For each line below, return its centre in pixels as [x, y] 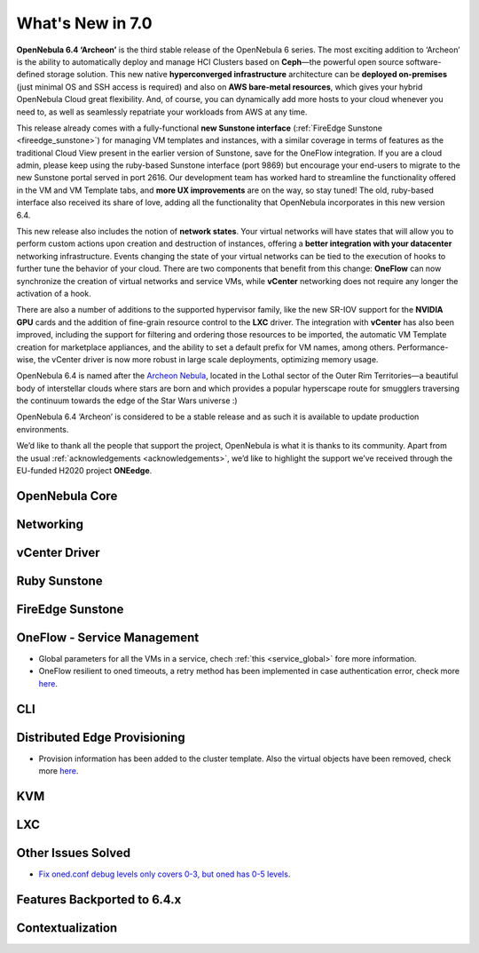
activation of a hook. [54, 293]
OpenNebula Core [67, 496]
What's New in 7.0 [84, 23]
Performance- [423, 347]
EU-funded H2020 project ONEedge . [84, 471]
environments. [43, 429]
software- [424, 61]
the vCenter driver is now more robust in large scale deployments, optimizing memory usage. [208, 359]
